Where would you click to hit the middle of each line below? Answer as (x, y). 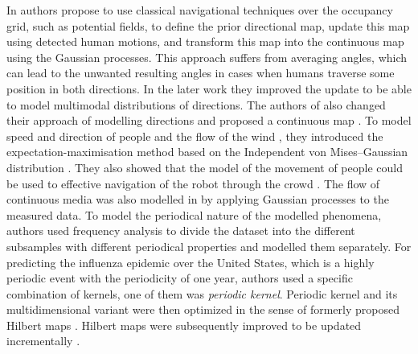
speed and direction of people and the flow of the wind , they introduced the (195, 136)
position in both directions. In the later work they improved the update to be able (209, 88)
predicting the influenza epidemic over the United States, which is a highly (191, 262)
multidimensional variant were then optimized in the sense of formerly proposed (203, 309)
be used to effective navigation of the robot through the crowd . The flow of (193, 183)
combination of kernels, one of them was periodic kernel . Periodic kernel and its (202, 293)
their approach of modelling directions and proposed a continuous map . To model (209, 120)
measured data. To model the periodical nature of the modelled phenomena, (194, 214)
